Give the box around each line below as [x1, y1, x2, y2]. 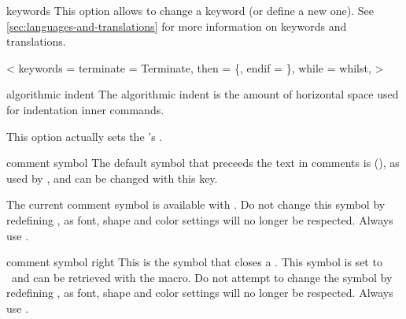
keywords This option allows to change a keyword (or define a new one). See [6, 2, 374, 18]
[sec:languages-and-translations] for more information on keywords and [6, 17, 347, 34]
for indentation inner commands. [6, 101, 164, 117]
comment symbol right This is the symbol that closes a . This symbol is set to [6, 254, 382, 270]
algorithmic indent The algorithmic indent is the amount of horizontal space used [6, 86, 399, 102]
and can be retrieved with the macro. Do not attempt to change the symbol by [11, 269, 393, 285]
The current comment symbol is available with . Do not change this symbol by [6, 196, 386, 213]
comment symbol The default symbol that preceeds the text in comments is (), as [6, 154, 400, 171]
